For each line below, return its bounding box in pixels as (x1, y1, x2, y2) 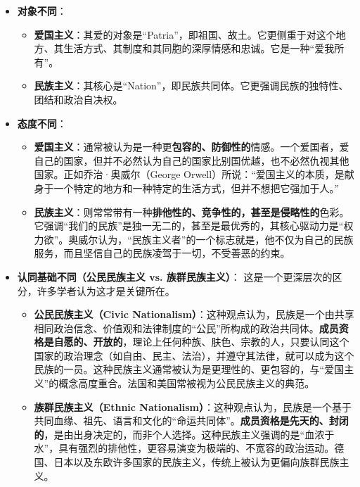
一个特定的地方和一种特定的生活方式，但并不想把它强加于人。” (53, 180, 340, 195)
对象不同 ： (17, 4, 67, 18)
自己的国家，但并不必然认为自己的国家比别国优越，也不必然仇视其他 (34, 153, 349, 167)
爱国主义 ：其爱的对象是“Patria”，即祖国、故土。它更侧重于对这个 (34, 27, 336, 42)
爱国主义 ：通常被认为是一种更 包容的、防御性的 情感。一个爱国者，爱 (34, 139, 349, 154)
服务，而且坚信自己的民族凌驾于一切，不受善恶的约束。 (34, 246, 290, 260)
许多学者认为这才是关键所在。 (37, 283, 175, 298)
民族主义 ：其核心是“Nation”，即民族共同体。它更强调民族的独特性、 (34, 78, 349, 93)
